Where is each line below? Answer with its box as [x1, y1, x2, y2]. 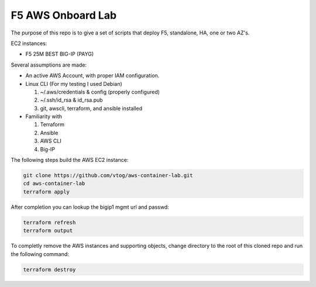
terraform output [23, 227, 73, 234]
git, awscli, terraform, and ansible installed [40, 105, 143, 112]
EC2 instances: [11, 40, 47, 47]
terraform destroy [23, 266, 76, 273]
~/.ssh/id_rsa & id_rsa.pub [40, 96, 103, 103]
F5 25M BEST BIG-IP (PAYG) [25, 50, 94, 58]
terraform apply [23, 188, 70, 195]
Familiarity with [25, 113, 63, 120]
